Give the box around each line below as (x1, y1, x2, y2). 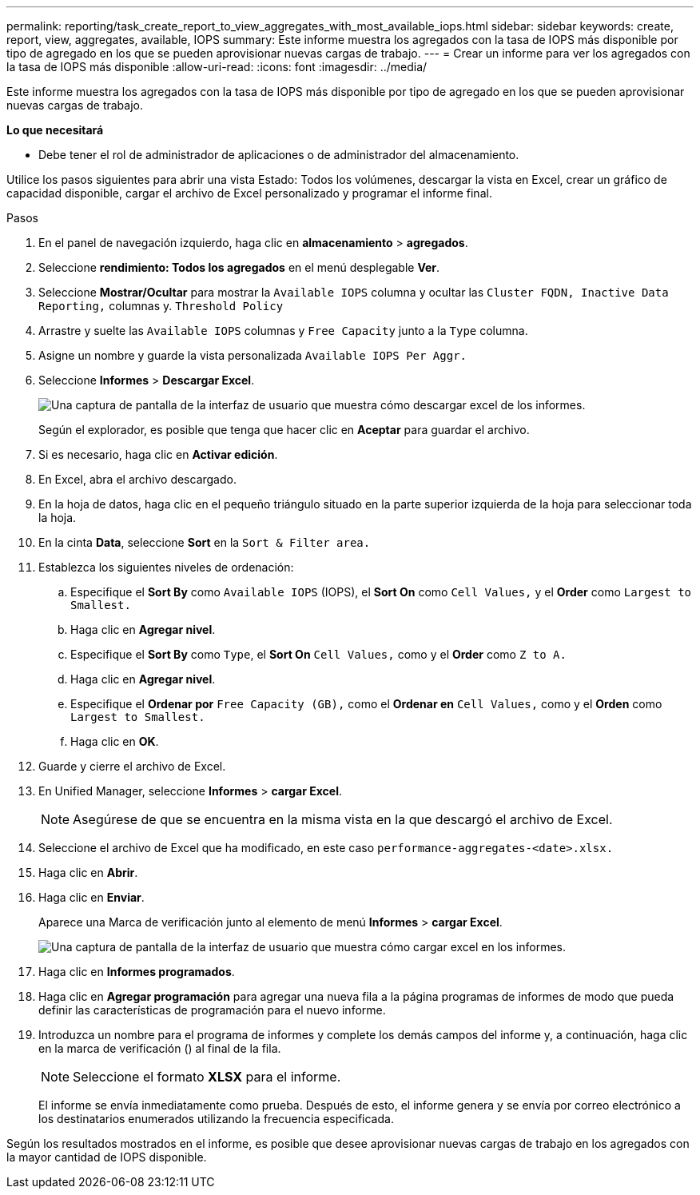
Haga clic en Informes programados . (38, 965, 235, 978)
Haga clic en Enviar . (38, 890, 145, 904)
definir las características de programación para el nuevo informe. (38, 1003, 386, 1017)
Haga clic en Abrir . (38, 866, 138, 879)
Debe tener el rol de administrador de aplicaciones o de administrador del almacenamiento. (38, 148, 519, 161)
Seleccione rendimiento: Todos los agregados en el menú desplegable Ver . (38, 261, 440, 274)
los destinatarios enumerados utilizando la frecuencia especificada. (38, 1112, 394, 1125)
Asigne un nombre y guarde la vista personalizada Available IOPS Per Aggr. (38, 349, 467, 362)
